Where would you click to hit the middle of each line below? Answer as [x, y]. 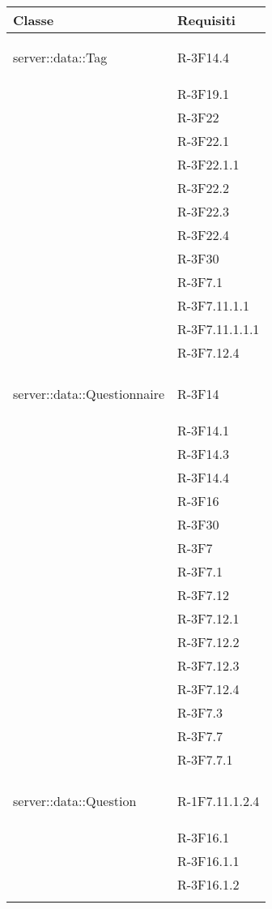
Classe [34, 20]
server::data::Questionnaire [89, 394]
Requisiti [206, 20]
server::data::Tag [60, 57]
